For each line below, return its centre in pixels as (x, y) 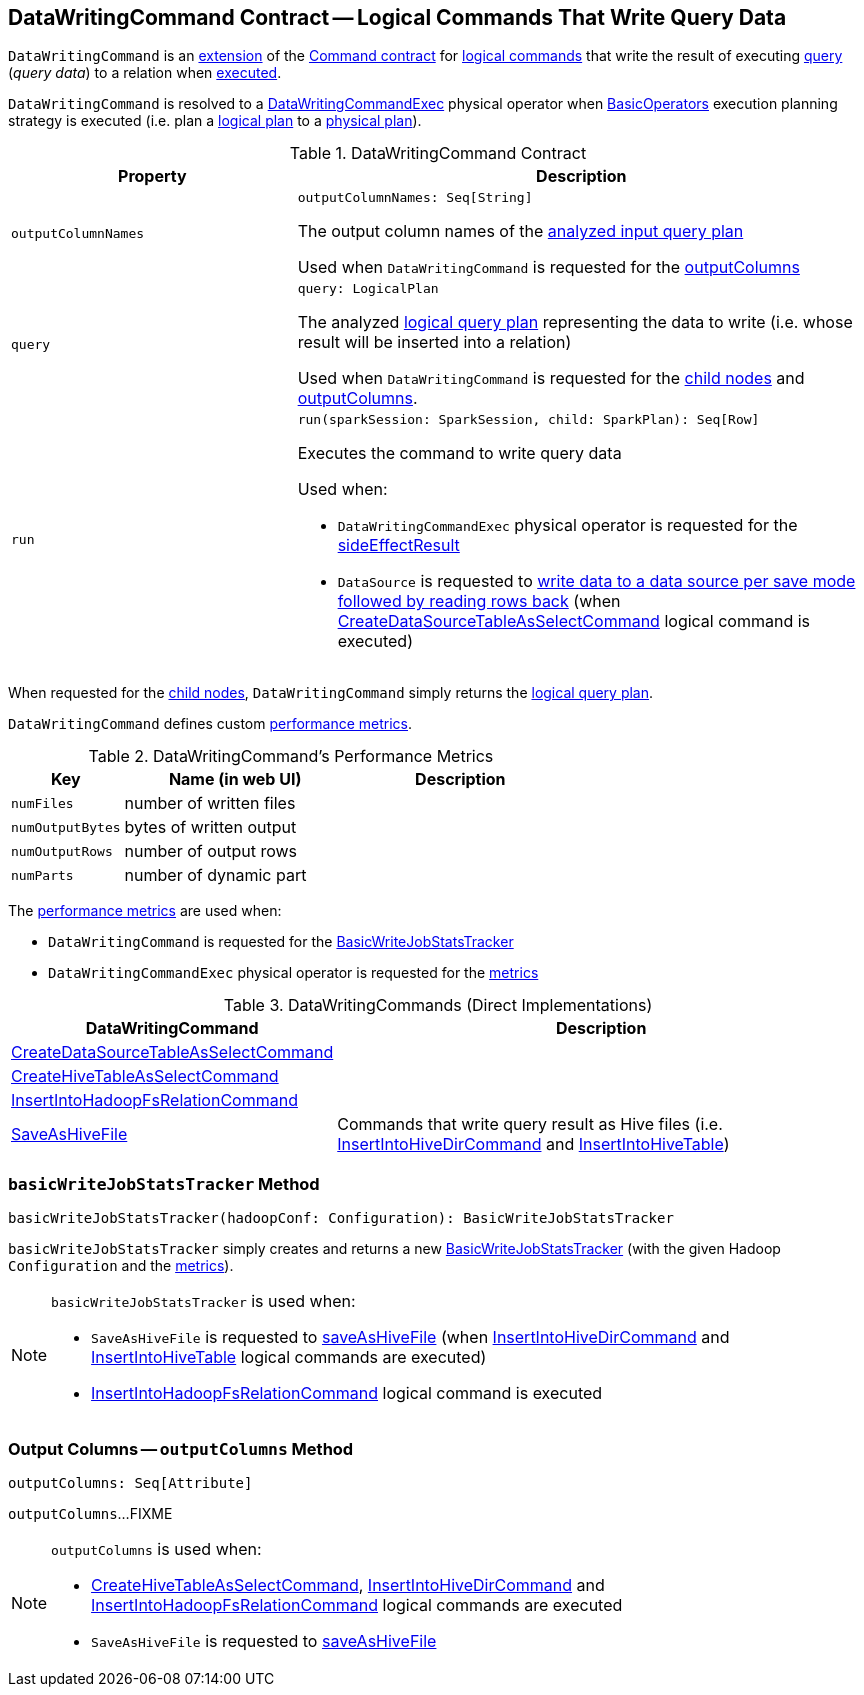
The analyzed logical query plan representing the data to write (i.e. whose (575, 322)
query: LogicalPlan (368, 289)
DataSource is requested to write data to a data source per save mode (596, 581)
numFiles (42, 803)
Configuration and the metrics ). (121, 1266)
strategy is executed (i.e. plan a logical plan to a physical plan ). (215, 121)
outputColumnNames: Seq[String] (415, 198)
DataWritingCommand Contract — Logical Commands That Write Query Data (397, 17)
